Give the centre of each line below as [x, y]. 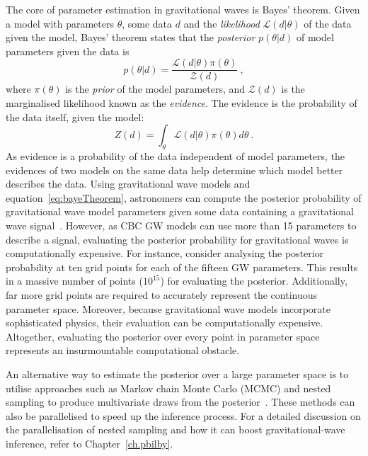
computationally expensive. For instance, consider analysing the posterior [165, 253]
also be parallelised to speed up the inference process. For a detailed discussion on [183, 415]
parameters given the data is [68, 51]
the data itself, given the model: [75, 116]
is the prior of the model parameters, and [155, 89]
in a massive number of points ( [74, 281]
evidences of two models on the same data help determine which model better [174, 170]
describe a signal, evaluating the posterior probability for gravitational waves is [177, 239]
